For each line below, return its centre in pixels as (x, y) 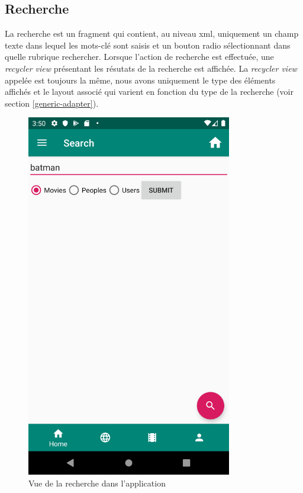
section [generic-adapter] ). (52, 103)
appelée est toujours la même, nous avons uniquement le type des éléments (140, 80)
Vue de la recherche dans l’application (97, 483)
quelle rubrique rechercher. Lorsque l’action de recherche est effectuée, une (139, 57)
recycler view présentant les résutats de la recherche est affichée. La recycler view (151, 68)
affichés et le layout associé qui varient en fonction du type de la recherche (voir (149, 92)
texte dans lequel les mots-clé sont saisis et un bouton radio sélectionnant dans (148, 45)
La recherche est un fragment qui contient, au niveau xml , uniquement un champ (152, 33)
